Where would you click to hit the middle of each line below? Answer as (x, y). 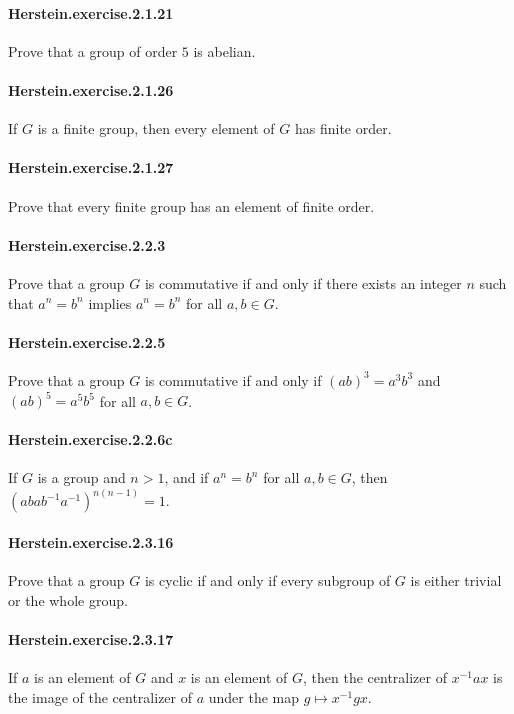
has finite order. (343, 128)
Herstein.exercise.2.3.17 (91, 639)
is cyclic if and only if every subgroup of (267, 580)
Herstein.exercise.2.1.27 (91, 167)
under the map (254, 696)
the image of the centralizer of (100, 696)
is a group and (81, 477)
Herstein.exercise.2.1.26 (91, 89)
